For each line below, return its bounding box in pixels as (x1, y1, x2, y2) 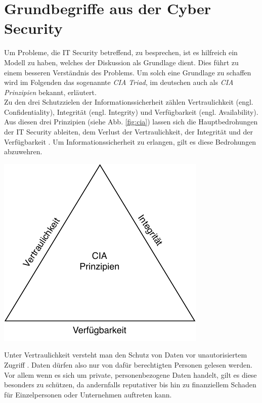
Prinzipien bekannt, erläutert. (4, 86, 97, 97)
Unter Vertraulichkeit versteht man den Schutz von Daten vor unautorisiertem (4, 349, 247, 360)
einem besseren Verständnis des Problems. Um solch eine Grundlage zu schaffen (4, 67, 251, 77)
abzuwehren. (4, 146, 42, 157)
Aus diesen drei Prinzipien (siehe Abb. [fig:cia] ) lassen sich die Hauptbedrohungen (4, 116, 258, 127)
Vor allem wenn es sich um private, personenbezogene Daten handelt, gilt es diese (4, 369, 257, 380)
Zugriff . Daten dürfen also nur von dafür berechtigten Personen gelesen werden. (4, 360, 252, 370)
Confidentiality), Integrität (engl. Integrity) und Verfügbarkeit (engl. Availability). (4, 106, 258, 117)
